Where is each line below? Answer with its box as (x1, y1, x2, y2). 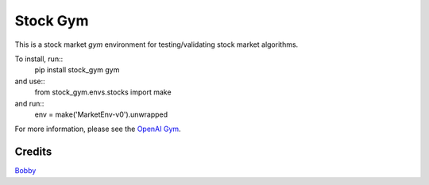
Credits (14, 145, 52, 159)
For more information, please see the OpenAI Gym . (14, 124, 182, 134)
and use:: (14, 76, 45, 86)
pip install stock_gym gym (34, 65, 120, 75)
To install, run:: (14, 54, 64, 64)
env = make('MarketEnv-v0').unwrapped (34, 110, 168, 119)
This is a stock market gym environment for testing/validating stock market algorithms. (14, 40, 299, 49)
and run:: (14, 98, 44, 108)
